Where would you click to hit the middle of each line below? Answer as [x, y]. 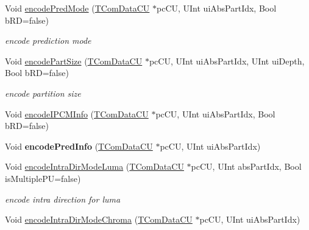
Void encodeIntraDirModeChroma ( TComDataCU [99, 219]
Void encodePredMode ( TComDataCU [77, 8]
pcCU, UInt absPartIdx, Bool [246, 166]
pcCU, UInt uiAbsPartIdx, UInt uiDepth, [227, 61]
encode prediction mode [48, 40]
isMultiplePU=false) [43, 178]
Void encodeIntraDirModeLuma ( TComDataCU [94, 166]
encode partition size [43, 93]
